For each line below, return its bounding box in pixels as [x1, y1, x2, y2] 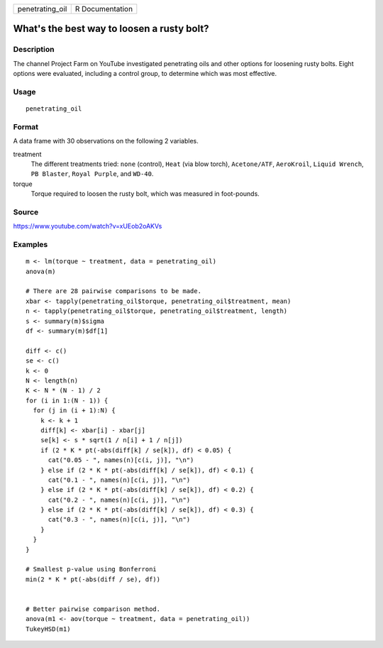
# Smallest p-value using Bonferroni [26, 565, 157, 573]
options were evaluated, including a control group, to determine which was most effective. [13, 70, 277, 78]
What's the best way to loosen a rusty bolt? [13, 23, 209, 35]
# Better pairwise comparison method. [26, 605, 161, 613]
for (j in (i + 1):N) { [33, 407, 116, 414]
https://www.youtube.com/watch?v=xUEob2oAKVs [13, 222, 162, 231]
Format [13, 121, 39, 131]
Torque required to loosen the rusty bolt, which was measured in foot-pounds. [30, 190, 260, 198]
